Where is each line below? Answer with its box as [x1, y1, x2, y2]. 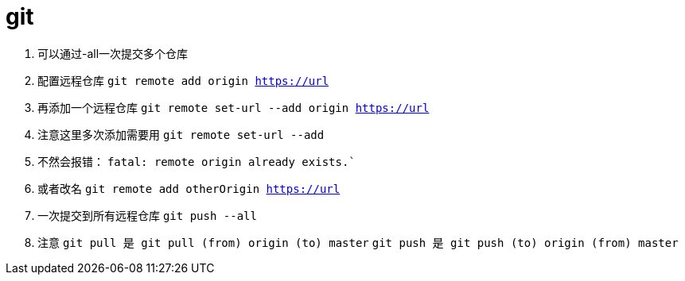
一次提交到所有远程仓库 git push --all [37, 208, 257, 222]
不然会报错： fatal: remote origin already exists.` [37, 154, 356, 168]
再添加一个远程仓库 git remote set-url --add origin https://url [37, 100, 430, 114]
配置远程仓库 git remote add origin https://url [37, 73, 329, 87]
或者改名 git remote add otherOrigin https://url [37, 181, 341, 195]
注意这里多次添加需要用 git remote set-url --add [37, 127, 325, 141]
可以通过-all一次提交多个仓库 [37, 46, 189, 60]
